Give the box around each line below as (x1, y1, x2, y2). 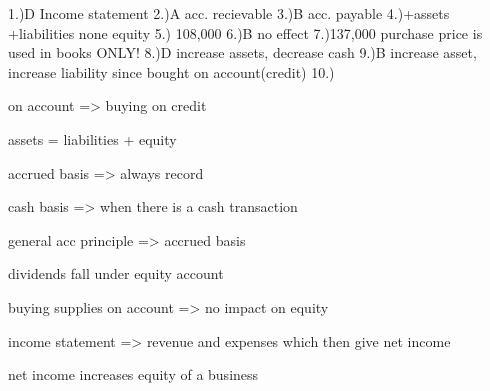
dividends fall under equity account (8, 263, 224, 284)
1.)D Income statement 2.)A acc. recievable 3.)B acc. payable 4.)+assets (8, 3, 450, 23)
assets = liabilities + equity (8, 128, 177, 149)
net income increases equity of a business (8, 364, 259, 385)
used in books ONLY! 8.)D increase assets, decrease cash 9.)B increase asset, (8, 42, 477, 63)
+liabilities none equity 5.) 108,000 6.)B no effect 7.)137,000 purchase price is (8, 22, 483, 43)
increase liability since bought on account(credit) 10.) (8, 61, 335, 82)
